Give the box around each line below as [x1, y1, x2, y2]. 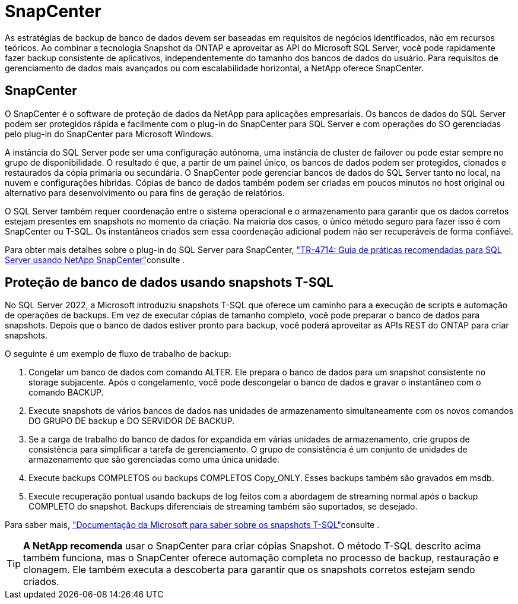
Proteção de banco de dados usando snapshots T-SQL [5, 275, 333, 290]
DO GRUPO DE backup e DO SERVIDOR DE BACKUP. [28, 416, 235, 426]
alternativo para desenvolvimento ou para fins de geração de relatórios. [5, 187, 285, 198]
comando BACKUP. [28, 387, 104, 398]
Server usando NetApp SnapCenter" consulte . [5, 254, 185, 265]
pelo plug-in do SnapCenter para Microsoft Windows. [5, 128, 214, 139]
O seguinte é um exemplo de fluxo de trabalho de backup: [5, 349, 231, 359]
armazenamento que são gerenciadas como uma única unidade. [28, 454, 279, 465]
